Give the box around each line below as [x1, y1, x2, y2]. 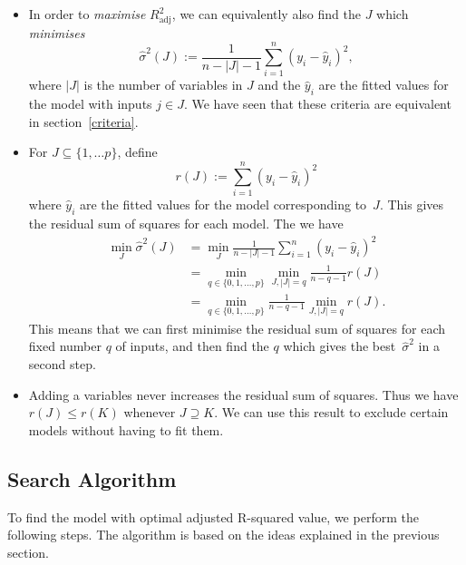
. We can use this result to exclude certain [214, 403, 449, 422]
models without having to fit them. [28, 420, 224, 439]
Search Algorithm [7, 464, 177, 492]
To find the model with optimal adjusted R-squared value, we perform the [7, 507, 419, 526]
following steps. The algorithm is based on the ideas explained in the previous [7, 525, 440, 544]
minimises [28, 23, 85, 42]
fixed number [28, 336, 102, 356]
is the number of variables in [83, 75, 243, 94]
